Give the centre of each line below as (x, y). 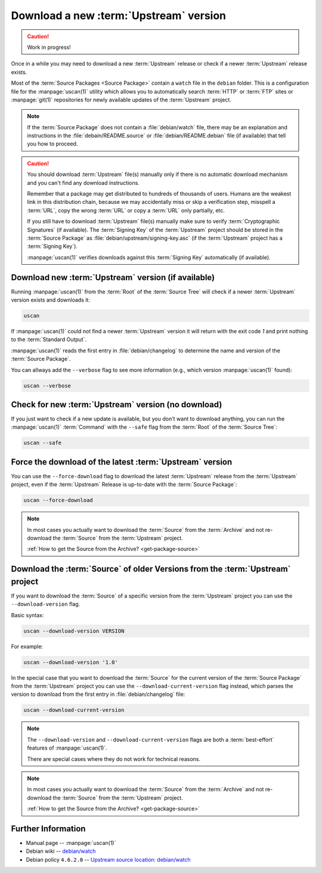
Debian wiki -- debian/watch (61, 851)
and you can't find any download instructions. (83, 182)
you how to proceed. (52, 144)
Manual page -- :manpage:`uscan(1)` (71, 843)
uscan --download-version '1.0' (71, 662)
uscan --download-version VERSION (74, 631)
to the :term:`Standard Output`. (49, 339)
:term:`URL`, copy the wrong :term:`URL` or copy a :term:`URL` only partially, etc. (126, 210)
